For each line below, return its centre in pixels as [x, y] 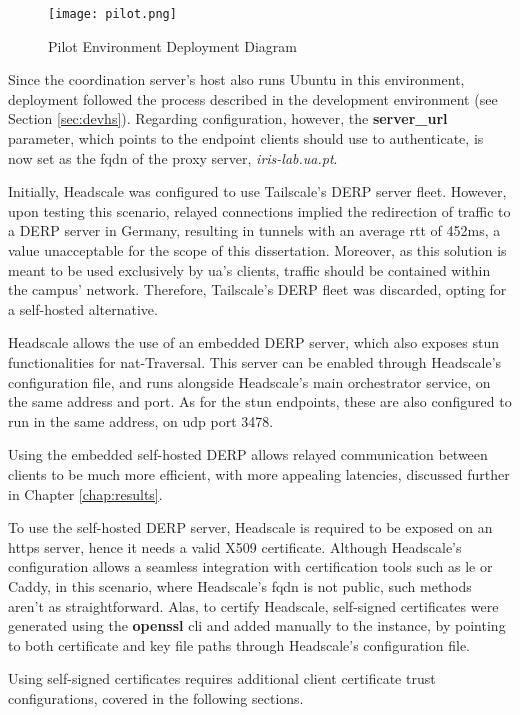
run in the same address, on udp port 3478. [141, 420]
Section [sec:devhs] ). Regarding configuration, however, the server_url [228, 118]
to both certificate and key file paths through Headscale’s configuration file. [239, 644]
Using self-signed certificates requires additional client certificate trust [222, 678]
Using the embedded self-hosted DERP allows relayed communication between [248, 454]
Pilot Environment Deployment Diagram [172, 45]
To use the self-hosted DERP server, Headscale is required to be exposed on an [250, 527]
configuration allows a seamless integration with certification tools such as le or [250, 566]
